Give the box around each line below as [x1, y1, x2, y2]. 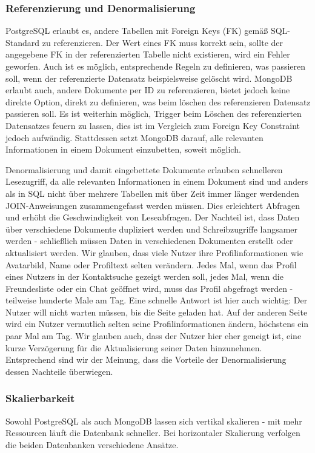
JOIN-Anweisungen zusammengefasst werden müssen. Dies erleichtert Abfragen [5, 199, 300, 211]
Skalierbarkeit [5, 391, 75, 406]
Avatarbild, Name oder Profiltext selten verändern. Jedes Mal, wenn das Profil [5, 258, 297, 271]
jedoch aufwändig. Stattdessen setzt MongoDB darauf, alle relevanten [5, 131, 264, 144]
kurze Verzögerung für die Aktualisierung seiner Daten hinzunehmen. [5, 341, 262, 354]
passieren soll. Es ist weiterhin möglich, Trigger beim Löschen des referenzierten [5, 107, 302, 120]
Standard [5, 36, 40, 48]
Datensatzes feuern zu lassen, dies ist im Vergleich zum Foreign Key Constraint [5, 119, 300, 131]
